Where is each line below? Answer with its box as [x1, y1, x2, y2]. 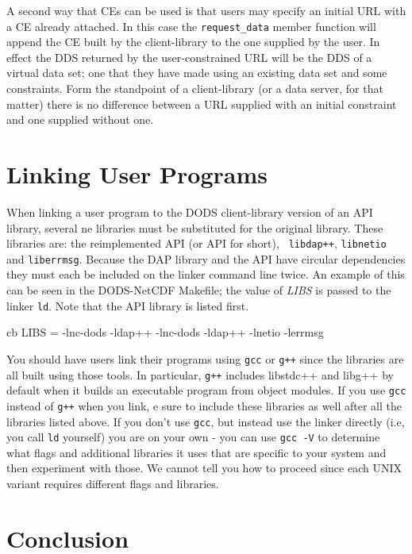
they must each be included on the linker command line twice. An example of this [6, 266, 405, 283]
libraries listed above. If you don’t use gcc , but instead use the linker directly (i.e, [6, 413, 405, 429]
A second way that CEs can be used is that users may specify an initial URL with [6, 2, 406, 18]
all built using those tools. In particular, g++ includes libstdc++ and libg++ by [6, 366, 394, 383]
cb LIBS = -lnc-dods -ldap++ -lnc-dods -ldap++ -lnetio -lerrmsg [6, 324, 324, 340]
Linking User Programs [6, 158, 268, 190]
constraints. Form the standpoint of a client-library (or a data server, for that [6, 80, 383, 97]
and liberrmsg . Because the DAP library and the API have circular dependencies [6, 250, 406, 267]
